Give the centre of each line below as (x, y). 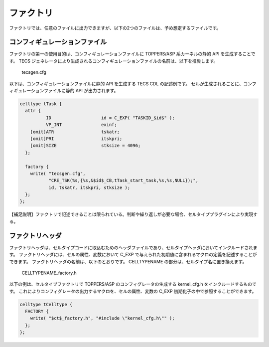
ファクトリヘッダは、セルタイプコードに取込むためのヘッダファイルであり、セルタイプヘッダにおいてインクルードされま (133, 247)
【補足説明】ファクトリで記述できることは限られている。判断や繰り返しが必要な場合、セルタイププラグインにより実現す (134, 214)
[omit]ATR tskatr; (75, 132)
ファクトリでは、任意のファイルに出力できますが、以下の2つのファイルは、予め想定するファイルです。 (115, 28)
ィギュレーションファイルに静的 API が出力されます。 (64, 91)
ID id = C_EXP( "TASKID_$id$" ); (110, 118)
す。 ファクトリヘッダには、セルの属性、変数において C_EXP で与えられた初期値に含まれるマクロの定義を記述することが (133, 255)
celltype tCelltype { (46, 304)
